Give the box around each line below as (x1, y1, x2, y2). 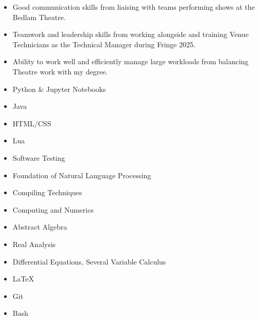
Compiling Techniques (12, 187, 82, 198)
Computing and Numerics (12, 204, 94, 215)
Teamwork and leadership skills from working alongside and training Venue (12, 29, 249, 40)
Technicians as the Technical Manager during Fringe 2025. (12, 39, 196, 49)
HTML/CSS (12, 118, 51, 128)
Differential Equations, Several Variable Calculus (12, 256, 166, 267)
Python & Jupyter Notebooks (12, 83, 106, 94)
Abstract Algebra (12, 221, 67, 232)
